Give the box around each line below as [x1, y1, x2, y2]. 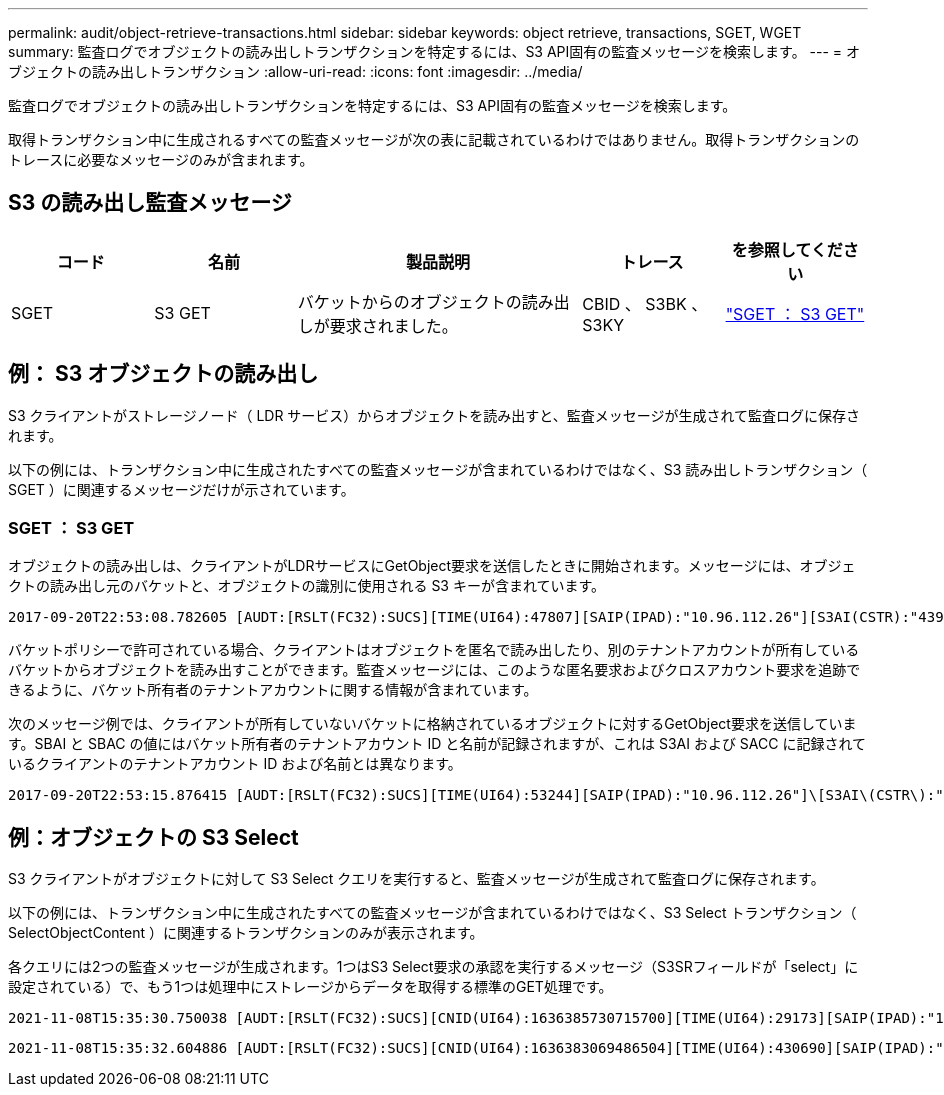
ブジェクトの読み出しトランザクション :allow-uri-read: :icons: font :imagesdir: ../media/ [8, 63, 583, 80]
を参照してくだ [731, 239, 843, 260]
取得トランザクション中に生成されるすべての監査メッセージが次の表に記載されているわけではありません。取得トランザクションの [8, 131, 860, 148]
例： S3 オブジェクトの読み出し [8, 361, 319, 387]
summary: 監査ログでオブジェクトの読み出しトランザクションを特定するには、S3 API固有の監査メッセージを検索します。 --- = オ [8, 43, 861, 60]
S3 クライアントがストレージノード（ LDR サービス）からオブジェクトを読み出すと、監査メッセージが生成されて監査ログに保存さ [8, 406, 861, 424]
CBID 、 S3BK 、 [582, 293, 708, 314]
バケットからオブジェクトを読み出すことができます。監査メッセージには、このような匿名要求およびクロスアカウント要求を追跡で [8, 661, 861, 679]
